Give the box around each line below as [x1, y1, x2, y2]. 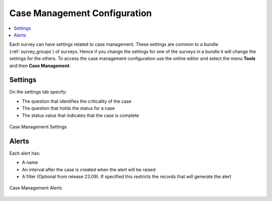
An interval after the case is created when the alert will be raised [22, 166, 156, 172]
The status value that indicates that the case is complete [22, 112, 140, 118]
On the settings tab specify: [9, 89, 67, 95]
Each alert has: [9, 150, 40, 156]
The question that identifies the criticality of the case [22, 98, 132, 104]
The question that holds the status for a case [22, 105, 115, 111]
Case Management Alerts [9, 185, 62, 191]
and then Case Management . [9, 62, 71, 69]
